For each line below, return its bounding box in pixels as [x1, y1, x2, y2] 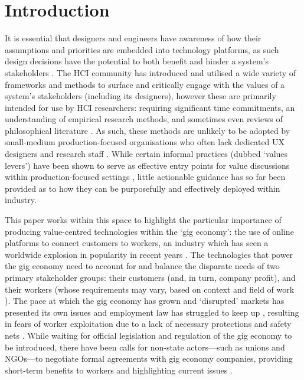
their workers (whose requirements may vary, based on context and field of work [5, 283, 295, 295]
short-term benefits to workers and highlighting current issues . [5, 363, 233, 376]
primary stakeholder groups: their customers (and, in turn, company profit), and [5, 271, 296, 283]
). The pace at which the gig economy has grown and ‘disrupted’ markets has [5, 294, 285, 307]
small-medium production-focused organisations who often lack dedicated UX [5, 136, 285, 148]
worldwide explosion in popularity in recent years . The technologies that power [5, 248, 293, 260]
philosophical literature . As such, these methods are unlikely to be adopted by [5, 124, 290, 136]
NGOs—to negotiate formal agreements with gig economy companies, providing [5, 352, 293, 365]
